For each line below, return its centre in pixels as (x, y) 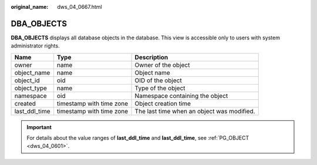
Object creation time (163, 103)
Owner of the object (162, 65)
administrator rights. (35, 46)
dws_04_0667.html (80, 7)
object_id (27, 80)
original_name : (30, 7)
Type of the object (160, 88)
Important (39, 127)
